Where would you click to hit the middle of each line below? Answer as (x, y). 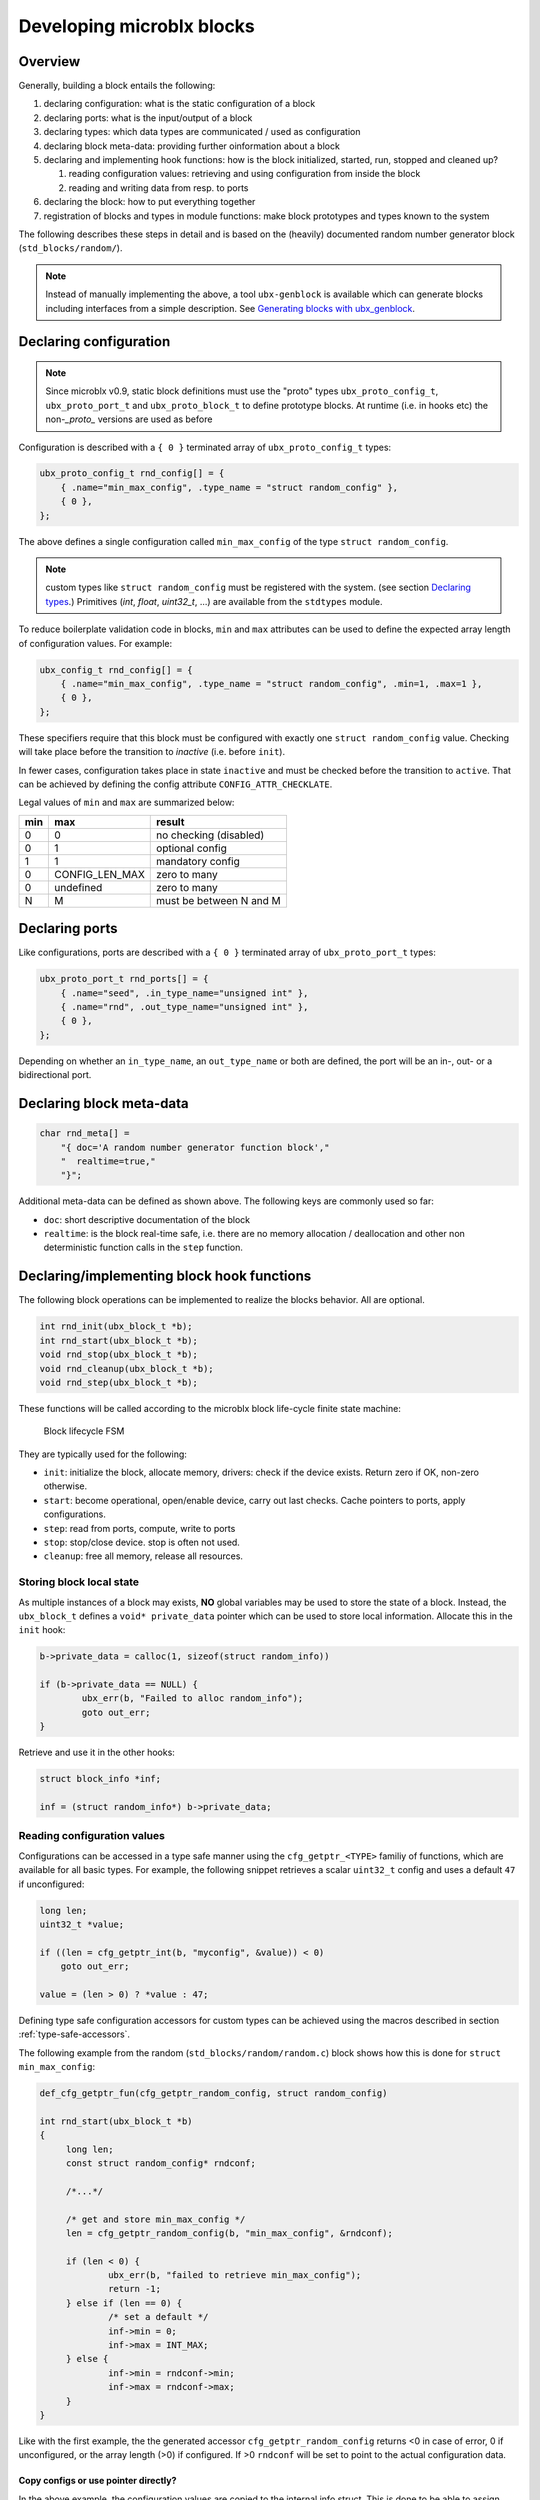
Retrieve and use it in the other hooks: (96, 1752)
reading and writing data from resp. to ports (158, 187)
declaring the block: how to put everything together (149, 202)
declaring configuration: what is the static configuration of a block (179, 104)
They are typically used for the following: (102, 1454)
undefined (78, 887)
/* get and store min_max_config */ (155, 2219)
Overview (49, 61)
